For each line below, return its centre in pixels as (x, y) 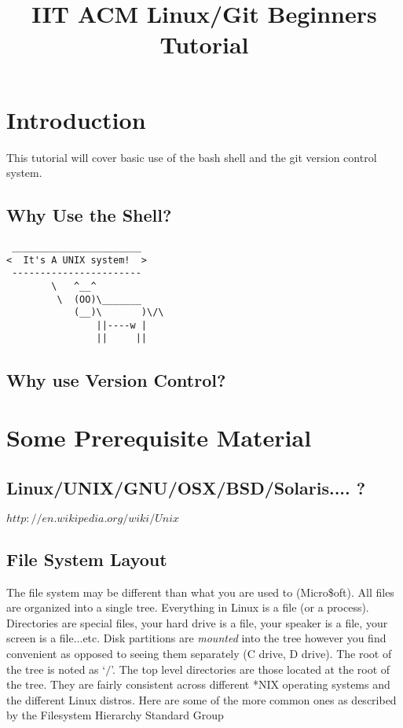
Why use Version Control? (116, 379)
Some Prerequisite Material (159, 438)
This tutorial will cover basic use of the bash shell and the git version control (192, 157)
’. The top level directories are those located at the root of (251, 669)
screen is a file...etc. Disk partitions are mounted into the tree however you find (196, 638)
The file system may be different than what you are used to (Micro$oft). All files (200, 592)
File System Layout (87, 559)
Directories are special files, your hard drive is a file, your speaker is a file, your (197, 622)
